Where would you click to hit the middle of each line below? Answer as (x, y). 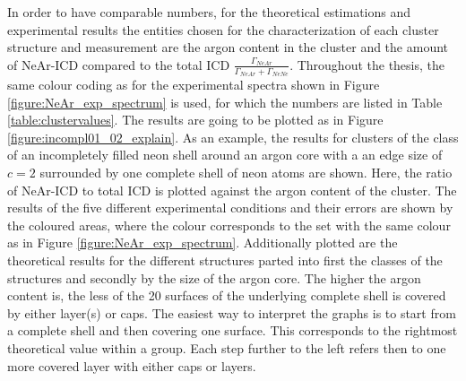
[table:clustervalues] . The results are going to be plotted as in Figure (195, 120)
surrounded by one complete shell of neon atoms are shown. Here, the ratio (246, 172)
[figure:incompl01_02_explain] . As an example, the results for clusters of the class (233, 137)
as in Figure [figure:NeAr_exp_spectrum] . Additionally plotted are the (203, 242)
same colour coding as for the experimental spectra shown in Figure (194, 85)
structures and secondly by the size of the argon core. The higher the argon (214, 277)
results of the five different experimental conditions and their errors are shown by (230, 208)
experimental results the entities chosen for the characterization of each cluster (223, 29)
